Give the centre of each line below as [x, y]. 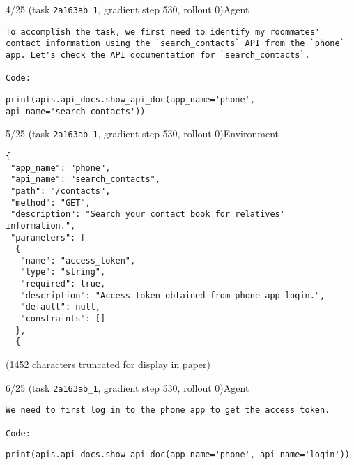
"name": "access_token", [78, 260]
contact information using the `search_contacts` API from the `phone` [175, 44]
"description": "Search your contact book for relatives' [148, 214]
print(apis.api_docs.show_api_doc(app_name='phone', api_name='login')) [178, 455]
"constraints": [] [63, 319]
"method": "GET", [51, 203]
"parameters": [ [48, 237]
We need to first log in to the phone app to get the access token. [168, 410]
